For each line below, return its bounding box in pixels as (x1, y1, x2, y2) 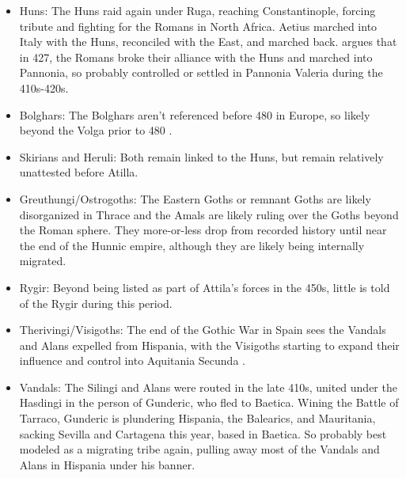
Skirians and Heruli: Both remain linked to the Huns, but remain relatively (19, 148, 384, 165)
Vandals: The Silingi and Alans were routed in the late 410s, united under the (19, 378, 397, 395)
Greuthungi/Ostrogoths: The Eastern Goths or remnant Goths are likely (19, 190, 371, 207)
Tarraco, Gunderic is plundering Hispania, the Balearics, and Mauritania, (19, 410, 376, 427)
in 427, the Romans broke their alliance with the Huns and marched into (19, 48, 373, 65)
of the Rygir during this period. (19, 294, 173, 311)
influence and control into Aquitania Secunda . (19, 352, 245, 369)
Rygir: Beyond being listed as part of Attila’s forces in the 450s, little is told (19, 279, 390, 295)
